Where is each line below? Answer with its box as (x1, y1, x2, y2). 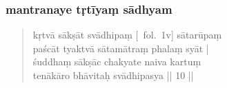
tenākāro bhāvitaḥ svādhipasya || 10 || (32, 68, 194, 82)
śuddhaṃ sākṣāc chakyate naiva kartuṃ (32, 54, 201, 69)
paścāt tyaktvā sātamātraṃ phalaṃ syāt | (32, 41, 209, 55)
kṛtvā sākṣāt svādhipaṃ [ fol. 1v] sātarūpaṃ (32, 27, 222, 42)
